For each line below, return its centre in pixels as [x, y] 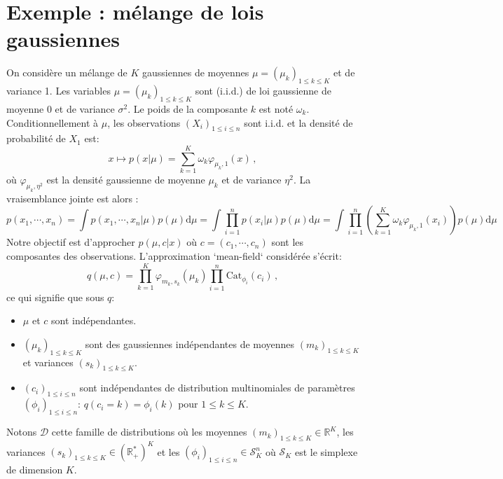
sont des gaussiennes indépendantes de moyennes [190, 343]
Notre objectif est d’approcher [71, 242]
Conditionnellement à [53, 122]
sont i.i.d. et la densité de [298, 122]
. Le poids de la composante [188, 108]
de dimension [35, 470]
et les [168, 451]
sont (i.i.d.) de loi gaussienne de [263, 91]
